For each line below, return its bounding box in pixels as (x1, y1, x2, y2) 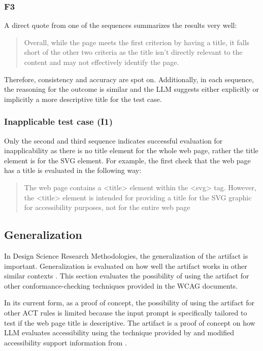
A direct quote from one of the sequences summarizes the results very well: (4, 20, 237, 30)
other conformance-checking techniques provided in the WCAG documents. (4, 280, 238, 291)
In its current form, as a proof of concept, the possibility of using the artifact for (4, 297, 254, 308)
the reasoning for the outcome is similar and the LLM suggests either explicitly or (4, 84, 259, 94)
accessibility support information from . (4, 337, 127, 347)
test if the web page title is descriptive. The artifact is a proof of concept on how (4, 317, 255, 328)
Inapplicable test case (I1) (4, 115, 113, 128)
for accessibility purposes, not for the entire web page (24, 202, 190, 213)
